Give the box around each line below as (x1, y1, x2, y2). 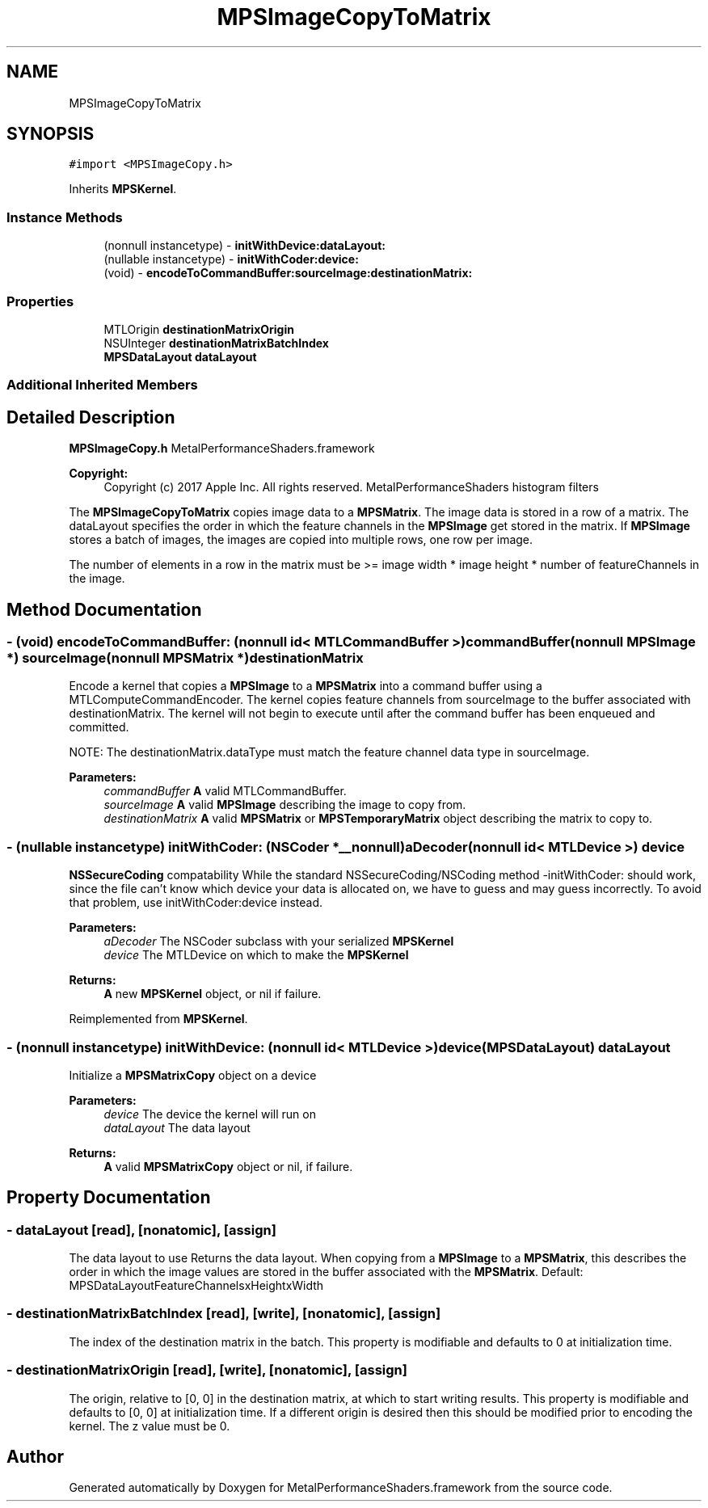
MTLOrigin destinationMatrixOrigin (103, 322, 294, 336)
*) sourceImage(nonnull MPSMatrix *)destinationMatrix (6, 650, 364, 666)
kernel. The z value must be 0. (69, 1418, 230, 1433)
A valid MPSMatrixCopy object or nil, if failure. (103, 1159, 353, 1173)
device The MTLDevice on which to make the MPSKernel (103, 948, 409, 963)
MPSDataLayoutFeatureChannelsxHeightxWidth (69, 1278, 324, 1293)
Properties (6, 293, 74, 310)
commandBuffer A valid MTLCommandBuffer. (103, 784, 347, 798)
